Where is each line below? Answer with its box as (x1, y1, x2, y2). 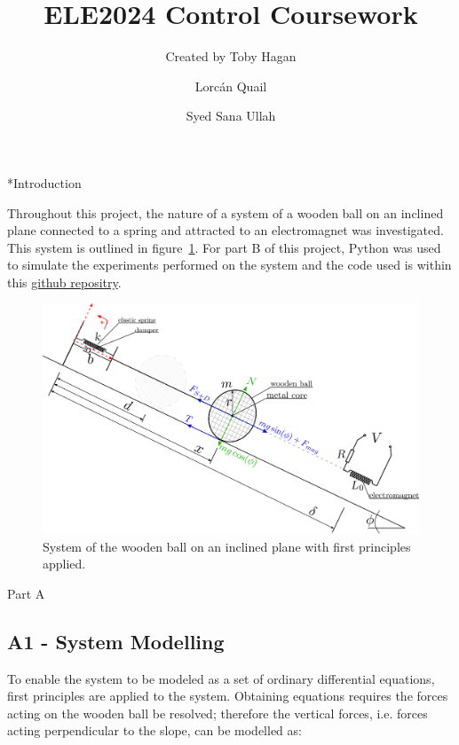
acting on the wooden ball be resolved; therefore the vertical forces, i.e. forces (7, 703, 428, 722)
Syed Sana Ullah (186, 106, 276, 125)
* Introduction (7, 173, 82, 192)
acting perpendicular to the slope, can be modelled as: (7, 721, 302, 740)
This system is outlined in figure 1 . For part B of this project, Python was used (7, 238, 441, 256)
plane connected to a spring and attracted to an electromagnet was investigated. (7, 221, 444, 239)
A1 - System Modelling (7, 627, 225, 655)
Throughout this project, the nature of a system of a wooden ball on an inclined (7, 203, 444, 222)
